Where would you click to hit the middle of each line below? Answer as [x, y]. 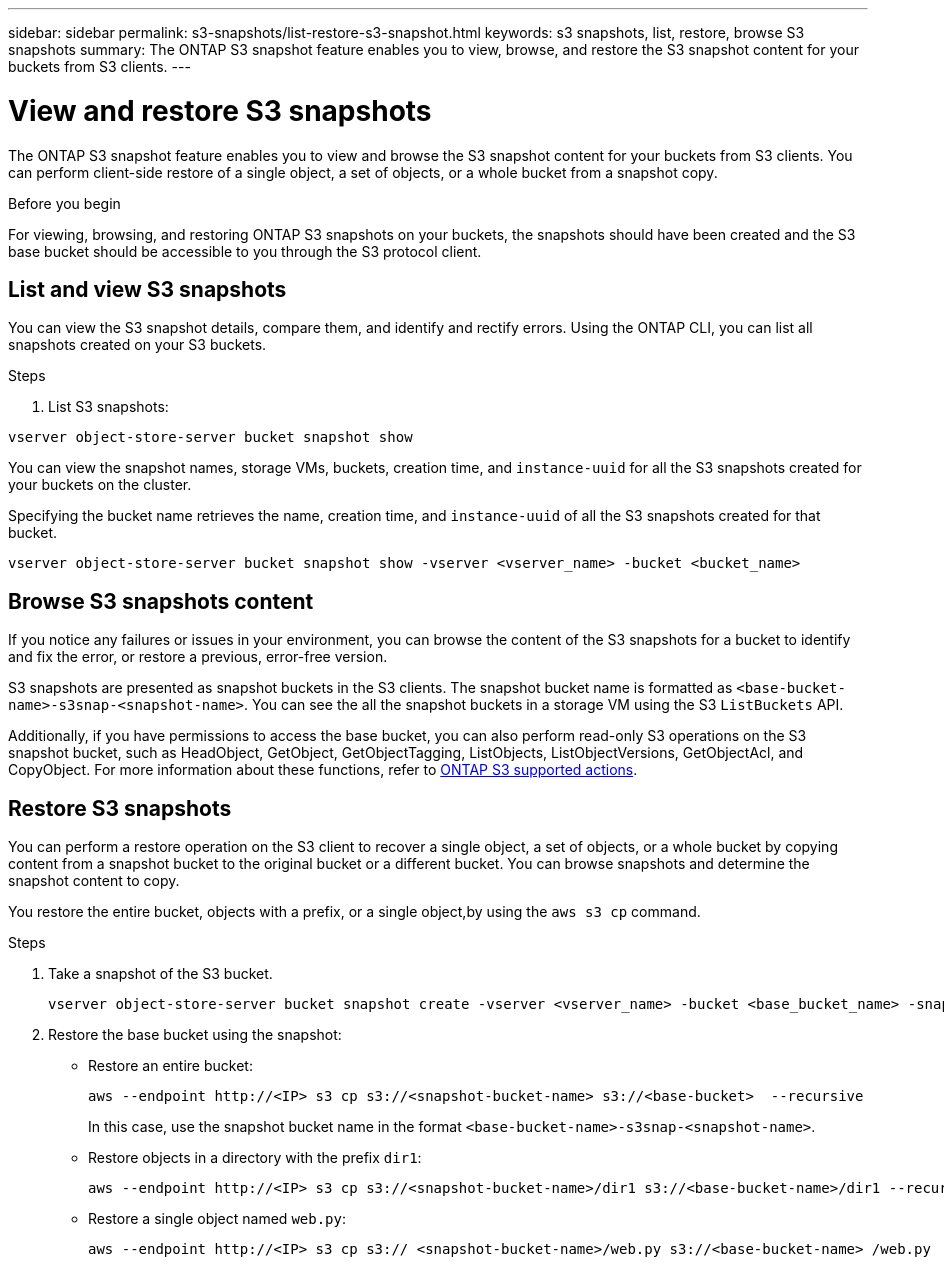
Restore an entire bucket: [170, 1066]
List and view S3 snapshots [147, 289]
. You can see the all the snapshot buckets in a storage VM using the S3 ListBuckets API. [544, 705]
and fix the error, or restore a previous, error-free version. [198, 657]
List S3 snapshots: [108, 407]
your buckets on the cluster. [100, 485]
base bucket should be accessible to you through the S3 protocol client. [245, 251]
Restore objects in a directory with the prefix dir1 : [255, 1158]
